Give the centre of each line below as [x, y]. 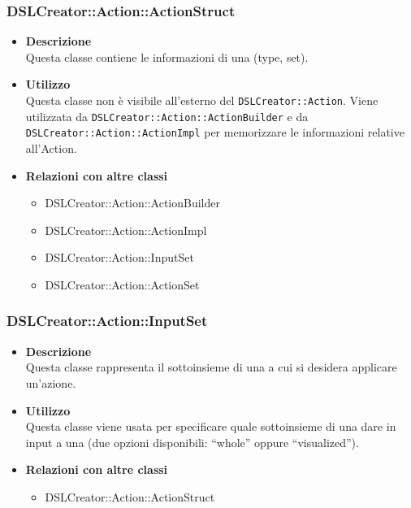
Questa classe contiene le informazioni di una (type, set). [167, 56]
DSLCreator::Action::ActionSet [122, 284]
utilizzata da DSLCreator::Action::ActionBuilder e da [167, 116]
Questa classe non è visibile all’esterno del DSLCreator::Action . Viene [202, 100]
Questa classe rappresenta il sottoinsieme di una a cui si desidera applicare [211, 367]
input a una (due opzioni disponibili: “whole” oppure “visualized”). [192, 442]
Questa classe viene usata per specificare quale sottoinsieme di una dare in [211, 426]
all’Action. [51, 148]
